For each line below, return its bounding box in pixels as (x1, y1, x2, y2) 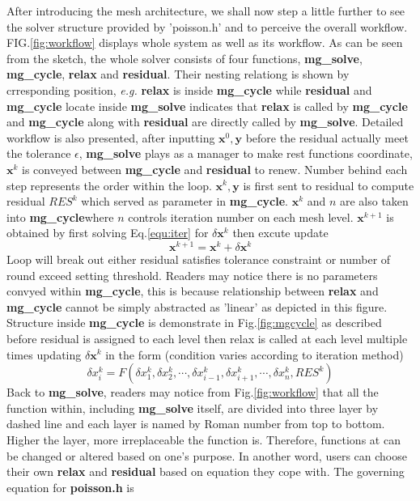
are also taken (339, 193, 409, 210)
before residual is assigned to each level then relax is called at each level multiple (6, 329, 408, 346)
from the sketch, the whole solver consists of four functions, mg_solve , (6, 49, 363, 66)
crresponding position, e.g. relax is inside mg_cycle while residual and (6, 81, 372, 98)
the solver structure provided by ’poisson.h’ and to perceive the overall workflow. (6, 18, 408, 35)
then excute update (232, 224, 329, 241)
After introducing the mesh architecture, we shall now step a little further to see (6, 2, 405, 19)
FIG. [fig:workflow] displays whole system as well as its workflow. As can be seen (6, 34, 403, 51)
